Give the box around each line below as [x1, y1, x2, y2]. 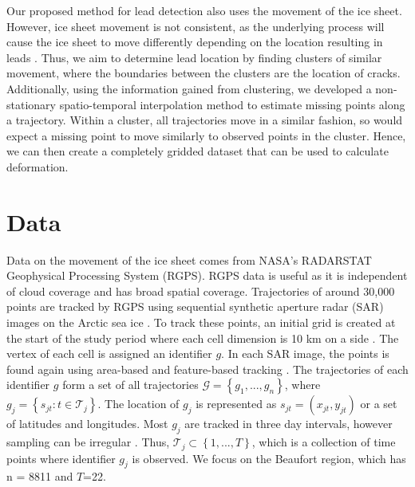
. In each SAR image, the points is [221, 345, 389, 362]
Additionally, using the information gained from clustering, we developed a [6, 80, 372, 96]
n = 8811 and [6, 468, 73, 485]
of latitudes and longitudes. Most [6, 415, 168, 432]
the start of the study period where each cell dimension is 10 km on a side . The [6, 329, 399, 346]
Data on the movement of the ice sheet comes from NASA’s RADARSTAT [6, 251, 372, 268]
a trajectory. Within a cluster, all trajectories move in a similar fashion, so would [6, 112, 403, 128]
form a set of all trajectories [62, 376, 199, 393]
